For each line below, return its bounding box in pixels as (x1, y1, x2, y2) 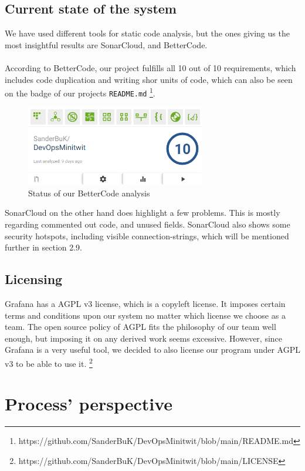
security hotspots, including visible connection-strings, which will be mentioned (5, 229, 289, 242)
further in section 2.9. (5, 241, 83, 253)
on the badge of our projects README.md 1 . (5, 85, 155, 99)
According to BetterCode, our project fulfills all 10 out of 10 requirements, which (5, 61, 296, 74)
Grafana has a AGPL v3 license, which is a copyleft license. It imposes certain (5, 297, 286, 309)
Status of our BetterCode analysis (28, 186, 150, 199)
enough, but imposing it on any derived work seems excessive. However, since (5, 332, 283, 344)
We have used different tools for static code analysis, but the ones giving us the (5, 27, 290, 39)
